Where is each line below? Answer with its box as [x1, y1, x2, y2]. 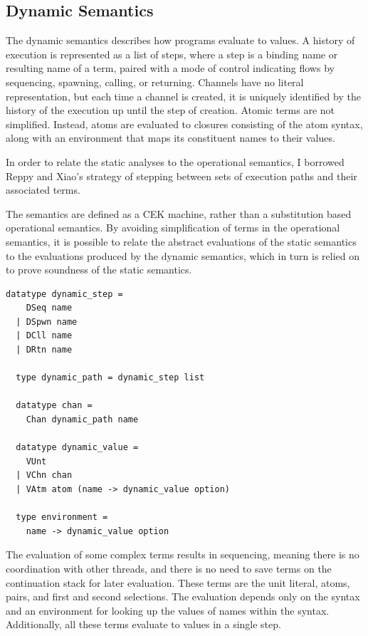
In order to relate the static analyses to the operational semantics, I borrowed [6, 154, 345, 169]
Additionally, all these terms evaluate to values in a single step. [6, 617, 281, 632]
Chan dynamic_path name [26, 415, 139, 425]
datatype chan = [16, 400, 93, 411]
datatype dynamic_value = [16, 442, 139, 453]
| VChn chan [16, 470, 73, 481]
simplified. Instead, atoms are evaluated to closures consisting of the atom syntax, [6, 116, 363, 131]
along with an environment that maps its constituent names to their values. [6, 130, 335, 145]
